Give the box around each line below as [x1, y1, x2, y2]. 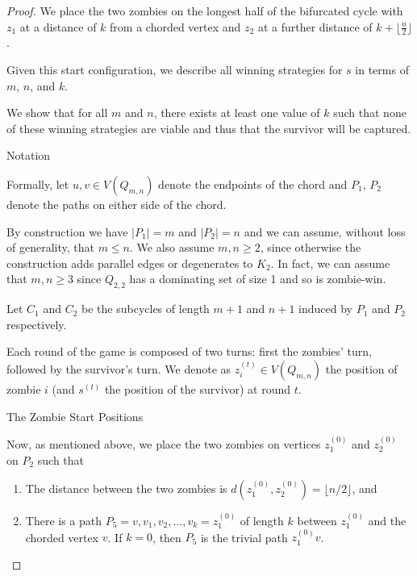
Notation [6, 147, 51, 164]
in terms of [355, 61, 409, 78]
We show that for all [6, 104, 108, 121]
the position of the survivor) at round [104, 380, 291, 397]
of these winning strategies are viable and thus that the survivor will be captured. [6, 119, 411, 136]
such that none [333, 104, 407, 121]
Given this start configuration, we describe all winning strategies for [6, 61, 343, 78]
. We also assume [129, 239, 215, 256]
